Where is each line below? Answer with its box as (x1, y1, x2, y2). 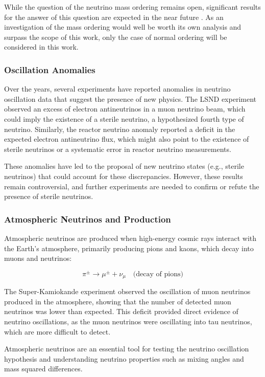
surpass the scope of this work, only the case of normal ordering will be (4, 31, 227, 42)
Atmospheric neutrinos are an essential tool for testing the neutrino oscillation (4, 343, 249, 354)
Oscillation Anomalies (4, 63, 95, 76)
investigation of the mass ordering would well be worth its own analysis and (4, 21, 242, 32)
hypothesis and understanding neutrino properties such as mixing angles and (4, 353, 244, 364)
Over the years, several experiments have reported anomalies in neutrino (4, 83, 231, 94)
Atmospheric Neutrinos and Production (4, 212, 171, 225)
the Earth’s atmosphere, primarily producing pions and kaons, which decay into (4, 242, 254, 253)
